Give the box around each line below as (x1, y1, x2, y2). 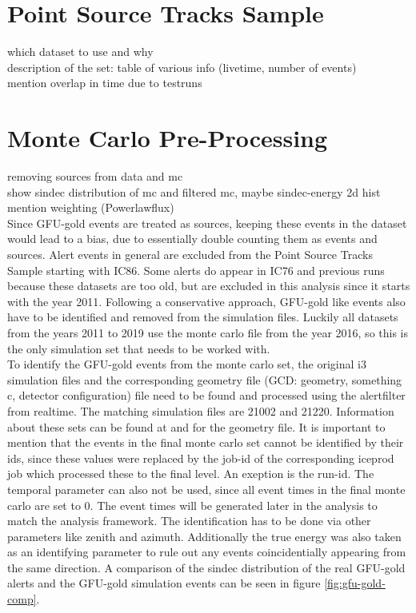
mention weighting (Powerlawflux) (7, 199, 174, 216)
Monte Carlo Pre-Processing (7, 121, 328, 154)
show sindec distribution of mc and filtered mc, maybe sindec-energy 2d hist (7, 183, 381, 200)
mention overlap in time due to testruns (7, 74, 202, 91)
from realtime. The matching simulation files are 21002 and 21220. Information (7, 402, 394, 419)
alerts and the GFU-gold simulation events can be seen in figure (7, 575, 321, 591)
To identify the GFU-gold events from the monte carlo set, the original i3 (7, 356, 366, 372)
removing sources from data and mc (7, 168, 183, 185)
